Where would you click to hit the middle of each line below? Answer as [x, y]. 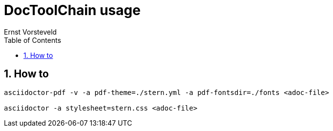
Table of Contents [33, 40]
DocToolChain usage [72, 10]
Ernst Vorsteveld [31, 32]
